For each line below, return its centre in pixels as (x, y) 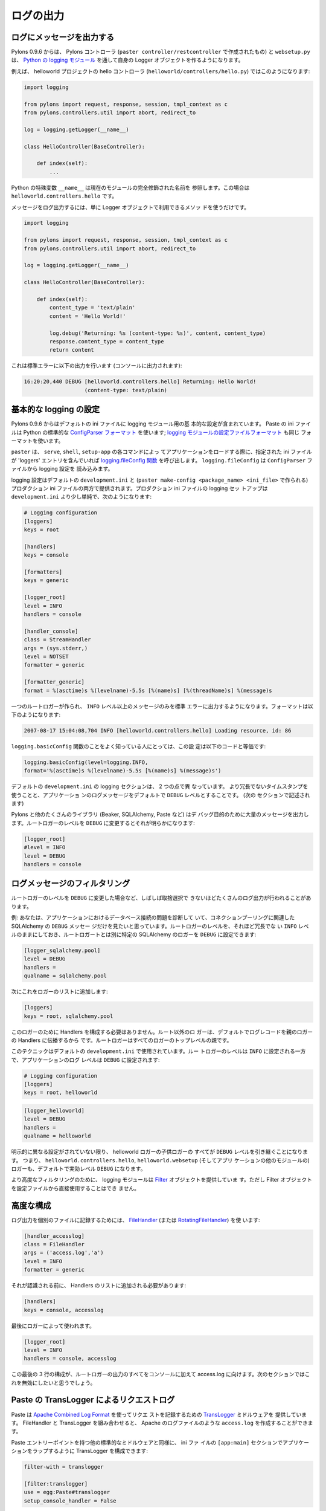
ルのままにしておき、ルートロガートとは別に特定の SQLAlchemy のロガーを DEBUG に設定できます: (134, 934)
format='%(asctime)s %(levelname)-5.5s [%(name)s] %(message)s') (123, 771)
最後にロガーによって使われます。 (53, 1325)
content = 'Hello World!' (88, 316)
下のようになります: (36, 714)
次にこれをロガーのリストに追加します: (59, 992)
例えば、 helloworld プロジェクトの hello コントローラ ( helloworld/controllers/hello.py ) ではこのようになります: (161, 71)
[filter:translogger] (56, 1483)
